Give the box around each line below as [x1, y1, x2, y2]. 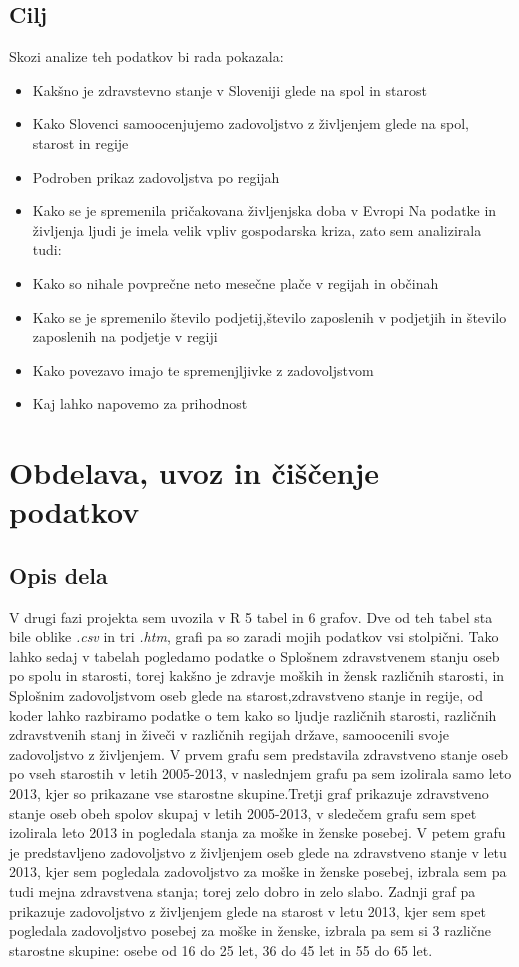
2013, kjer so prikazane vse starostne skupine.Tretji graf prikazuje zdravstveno [9, 783, 489, 804]
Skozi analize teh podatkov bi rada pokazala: [9, 46, 284, 67]
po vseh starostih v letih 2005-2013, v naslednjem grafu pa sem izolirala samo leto [9, 763, 512, 784]
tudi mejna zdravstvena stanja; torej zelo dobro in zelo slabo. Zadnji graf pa [9, 881, 476, 901]
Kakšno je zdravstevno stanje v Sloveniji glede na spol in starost [32, 79, 427, 100]
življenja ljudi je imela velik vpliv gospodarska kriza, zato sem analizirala [32, 219, 482, 240]
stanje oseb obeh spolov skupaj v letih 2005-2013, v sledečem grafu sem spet [9, 802, 477, 823]
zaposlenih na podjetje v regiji [32, 326, 218, 347]
